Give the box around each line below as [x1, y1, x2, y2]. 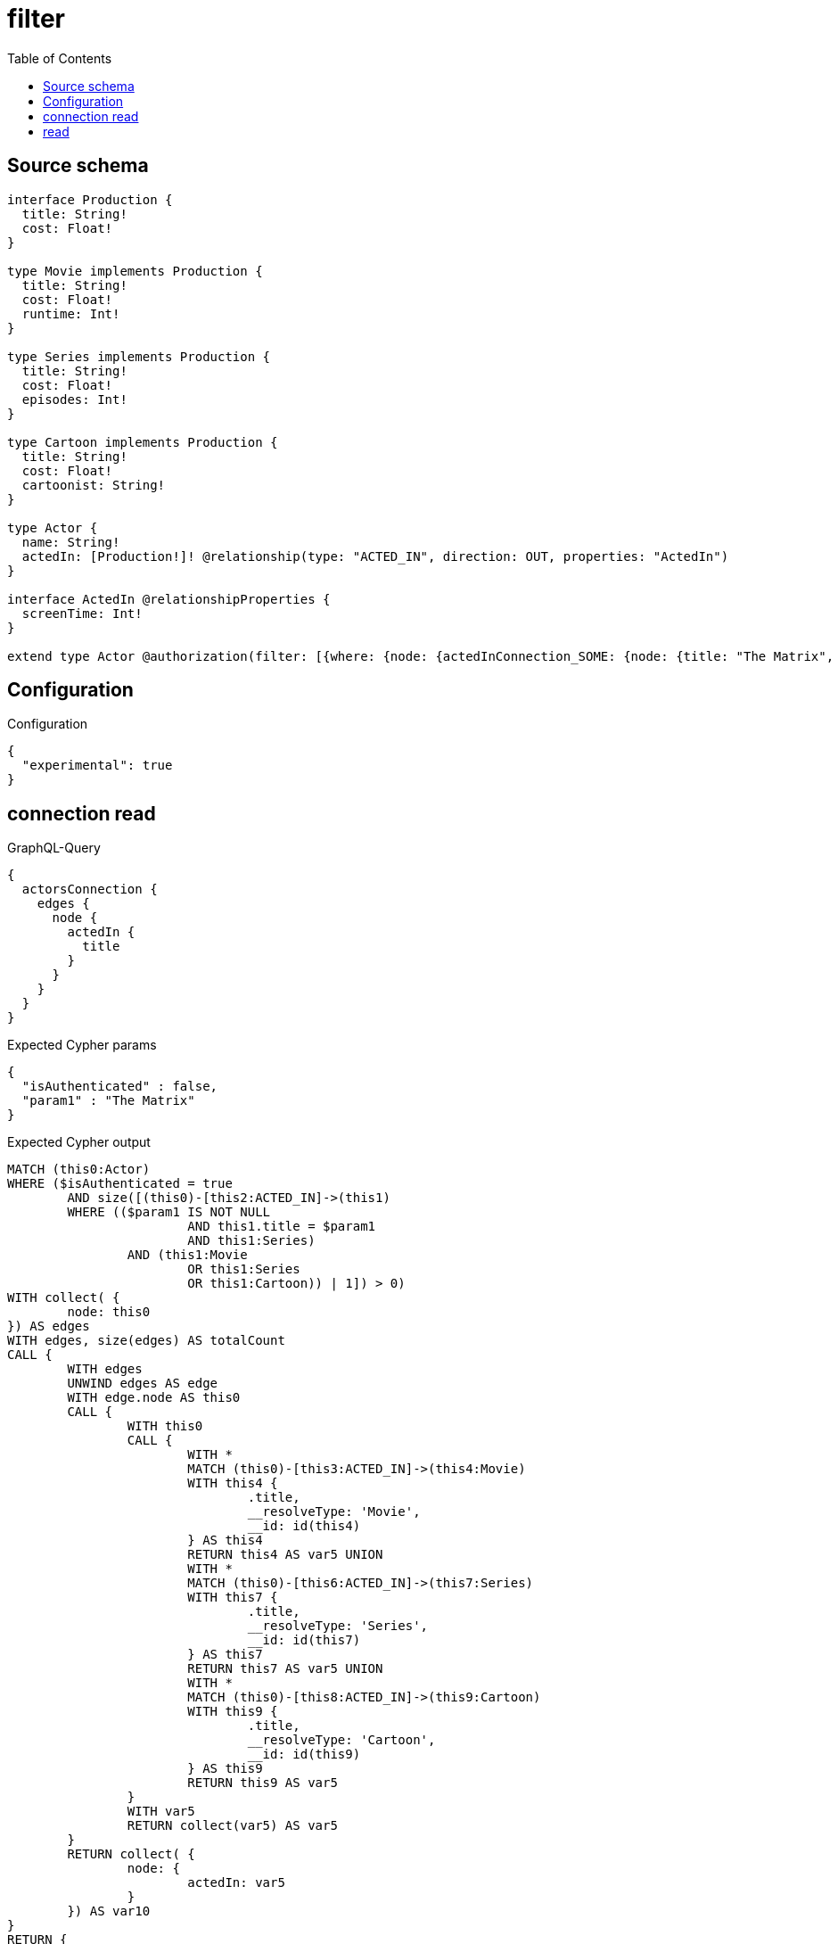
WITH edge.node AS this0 [67, 1390, 241, 1405]
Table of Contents [7, 50, 112, 66]
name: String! [21, 534, 120, 549]
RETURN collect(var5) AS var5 [127, 1818, 338, 1833]
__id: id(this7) [247, 1633, 361, 1648]
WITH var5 [127, 1804, 195, 1819]
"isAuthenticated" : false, [21, 1079, 218, 1094]
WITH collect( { [7, 1290, 120, 1306]
